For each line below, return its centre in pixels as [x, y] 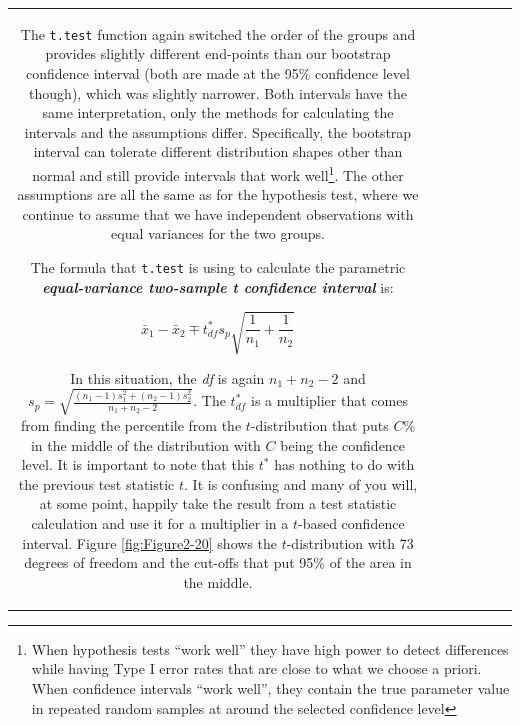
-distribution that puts [319, 424]
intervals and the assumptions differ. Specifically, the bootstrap [218, 131]
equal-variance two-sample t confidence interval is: [218, 286]
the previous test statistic [96, 483]
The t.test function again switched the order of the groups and [218, 33]
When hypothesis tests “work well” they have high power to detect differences [270, 648]
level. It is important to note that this [138, 464]
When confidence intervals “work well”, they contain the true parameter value [270, 687]
